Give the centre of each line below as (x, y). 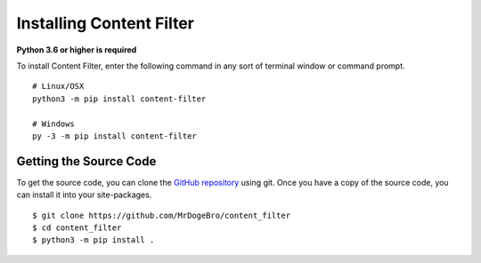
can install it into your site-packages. (84, 195)
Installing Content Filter (106, 23)
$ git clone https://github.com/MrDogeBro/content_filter (162, 215)
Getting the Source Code (86, 161)
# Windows (53, 124)
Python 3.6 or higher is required (77, 50)
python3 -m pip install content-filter (119, 99)
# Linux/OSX (58, 86)
